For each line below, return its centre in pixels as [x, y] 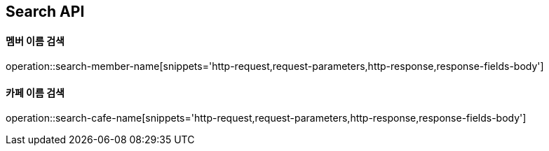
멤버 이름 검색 [35, 41]
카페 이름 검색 [35, 92]
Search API [45, 12]
